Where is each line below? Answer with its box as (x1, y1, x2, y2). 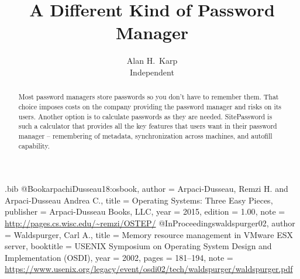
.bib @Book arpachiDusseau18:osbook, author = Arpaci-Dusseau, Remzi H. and (5, 182, 288, 195)
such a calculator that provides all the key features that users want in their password (18, 121, 277, 131)
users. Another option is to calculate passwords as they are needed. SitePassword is (18, 111, 273, 121)
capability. (18, 140, 50, 150)
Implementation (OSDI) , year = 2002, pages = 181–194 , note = (5, 251, 233, 263)
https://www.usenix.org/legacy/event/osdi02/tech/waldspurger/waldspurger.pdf (5, 263, 293, 275)
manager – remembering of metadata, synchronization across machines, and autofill (18, 130, 273, 140)
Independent (130, 66, 174, 78)
